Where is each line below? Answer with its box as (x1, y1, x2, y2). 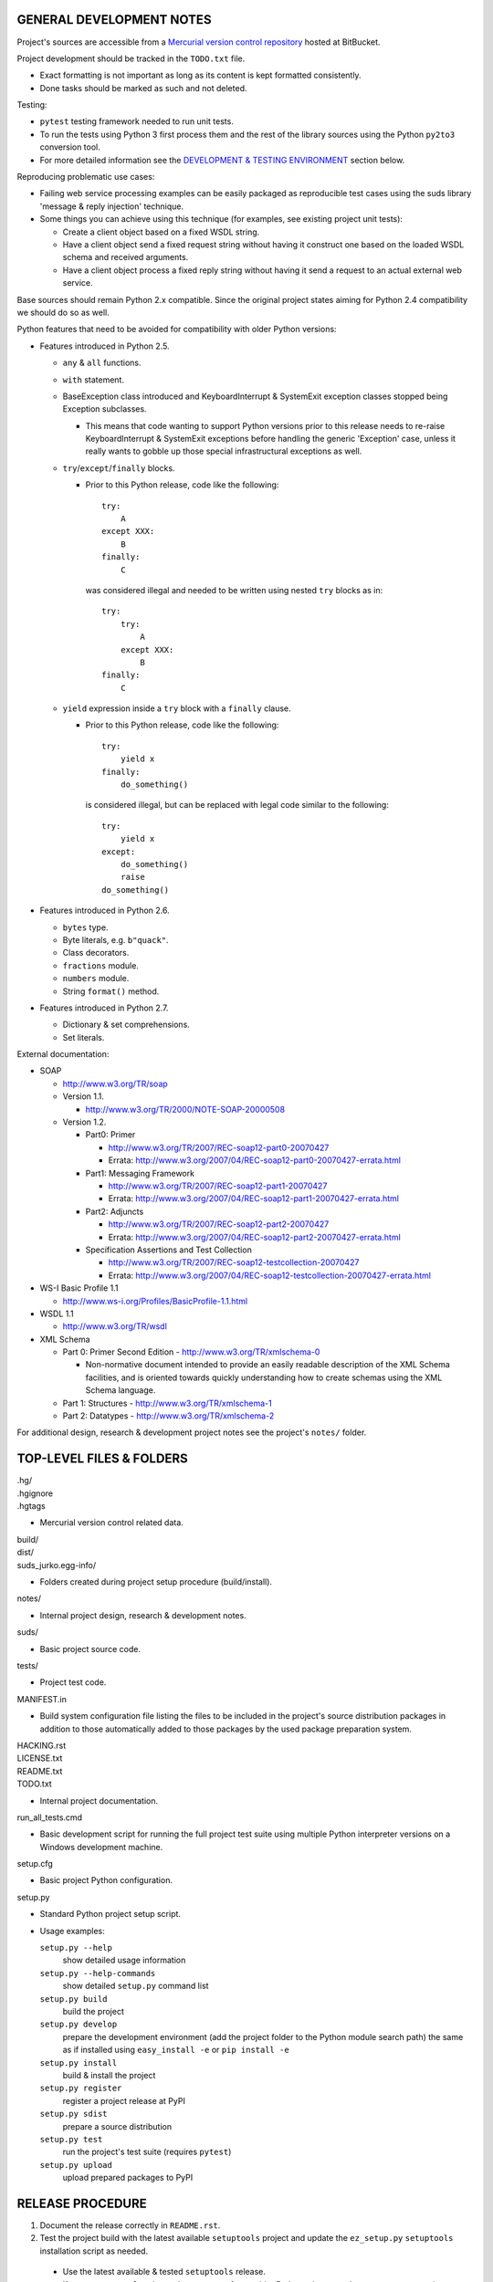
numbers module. (62, 973, 130, 984)
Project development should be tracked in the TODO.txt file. (16, 53, 246, 64)
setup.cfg (16, 1858, 54, 1869)
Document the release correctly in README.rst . (39, 2219, 221, 2231)
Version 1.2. (62, 1116, 107, 1127)
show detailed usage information (62, 1954, 186, 1966)
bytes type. (62, 922, 109, 933)
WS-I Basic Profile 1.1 (39, 1282, 119, 1293)
